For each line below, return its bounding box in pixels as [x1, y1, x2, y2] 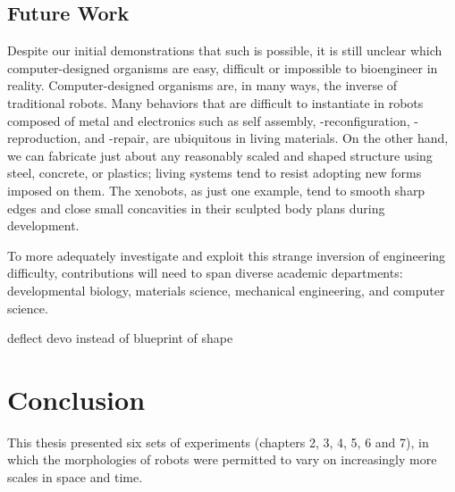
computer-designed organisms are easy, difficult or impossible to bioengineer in [7, 58, 438, 77]
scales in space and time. [7, 468, 143, 487]
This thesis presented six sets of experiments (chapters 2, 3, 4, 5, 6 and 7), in [7, 432, 429, 451]
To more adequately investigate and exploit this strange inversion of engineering [7, 246, 446, 264]
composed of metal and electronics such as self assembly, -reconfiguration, [7, 111, 410, 129]
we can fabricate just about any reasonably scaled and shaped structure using [7, 146, 433, 164]
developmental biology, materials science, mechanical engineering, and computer [7, 280, 445, 299]
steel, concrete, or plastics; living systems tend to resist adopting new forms [7, 163, 422, 182]
